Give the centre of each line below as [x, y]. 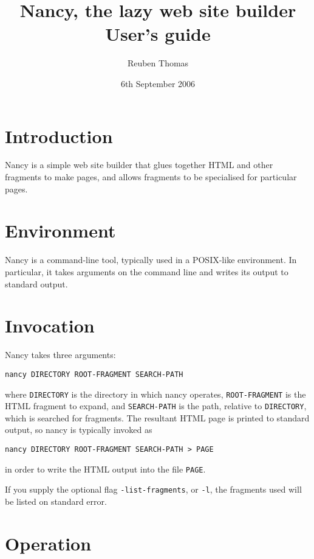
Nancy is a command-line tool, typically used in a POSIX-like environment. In [151, 260]
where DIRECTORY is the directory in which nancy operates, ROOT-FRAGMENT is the [155, 394]
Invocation [50, 325]
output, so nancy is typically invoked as [79, 430]
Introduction [59, 135]
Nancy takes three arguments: [60, 355]
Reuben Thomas [158, 63]
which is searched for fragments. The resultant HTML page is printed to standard [157, 417]
